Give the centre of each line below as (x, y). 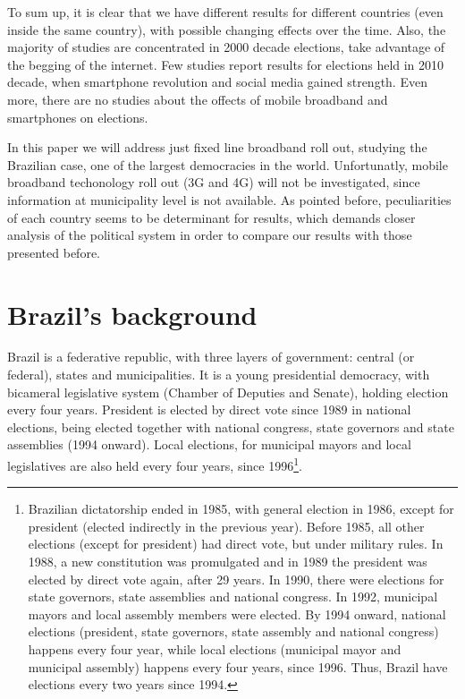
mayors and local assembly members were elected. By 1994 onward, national (237, 614)
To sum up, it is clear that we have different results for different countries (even (225, 12)
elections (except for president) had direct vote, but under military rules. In (236, 544)
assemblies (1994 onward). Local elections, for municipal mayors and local (209, 444)
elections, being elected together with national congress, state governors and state (231, 426)
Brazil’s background (132, 314)
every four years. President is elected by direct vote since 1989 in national (209, 409)
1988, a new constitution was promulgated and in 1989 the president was (228, 562)
